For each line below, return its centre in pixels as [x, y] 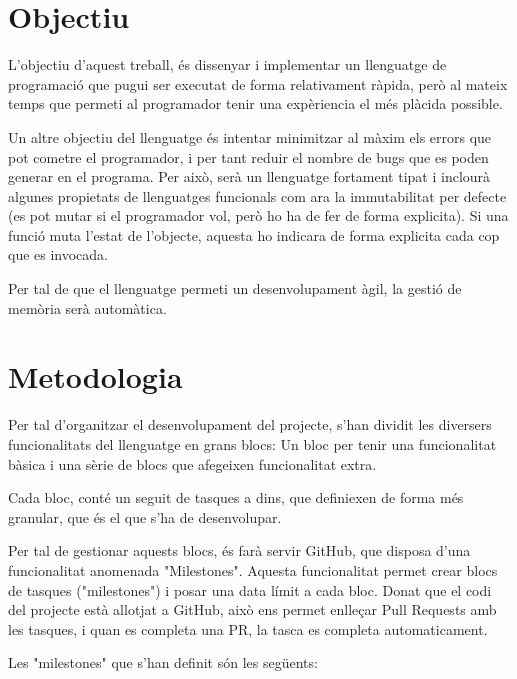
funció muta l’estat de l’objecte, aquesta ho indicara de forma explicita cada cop [254, 234]
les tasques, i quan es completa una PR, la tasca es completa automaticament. [248, 628]
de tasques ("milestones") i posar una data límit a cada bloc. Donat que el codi [250, 589]
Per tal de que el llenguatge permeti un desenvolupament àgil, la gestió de [235, 288]
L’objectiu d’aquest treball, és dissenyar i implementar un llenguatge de [227, 64]
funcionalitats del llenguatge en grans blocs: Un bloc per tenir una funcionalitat [252, 443]
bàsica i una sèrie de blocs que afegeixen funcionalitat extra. [192, 463]
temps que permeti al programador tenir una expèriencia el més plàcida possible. [255, 103]
